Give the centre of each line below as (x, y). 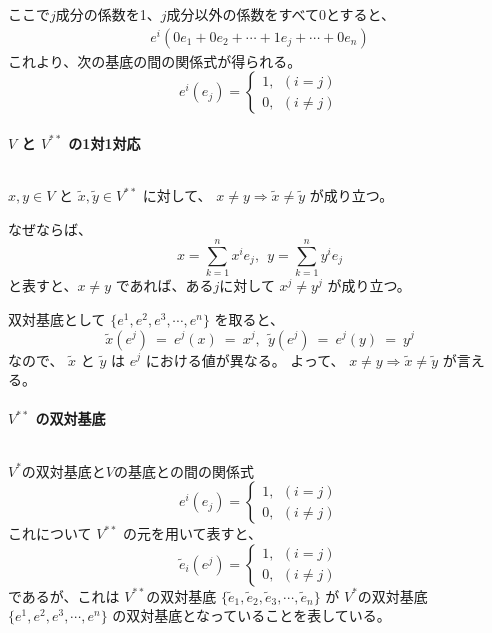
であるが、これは (64, 595)
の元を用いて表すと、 (192, 533)
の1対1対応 (104, 142)
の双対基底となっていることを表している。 (251, 615)
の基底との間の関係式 (184, 470)
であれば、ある (164, 285)
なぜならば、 (50, 228)
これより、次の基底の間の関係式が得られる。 (155, 60)
